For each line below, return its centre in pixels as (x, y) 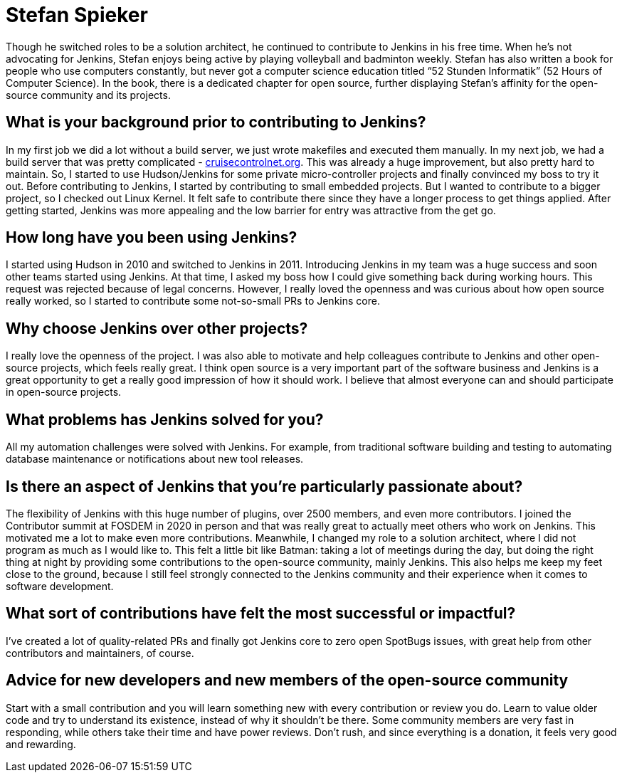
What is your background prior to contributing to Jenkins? (216, 122)
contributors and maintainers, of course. (100, 653)
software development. (60, 586)
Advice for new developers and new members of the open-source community (287, 680)
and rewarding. (41, 744)
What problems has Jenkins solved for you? (165, 419)
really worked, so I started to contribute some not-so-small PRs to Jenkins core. (193, 301)
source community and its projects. (88, 95)
